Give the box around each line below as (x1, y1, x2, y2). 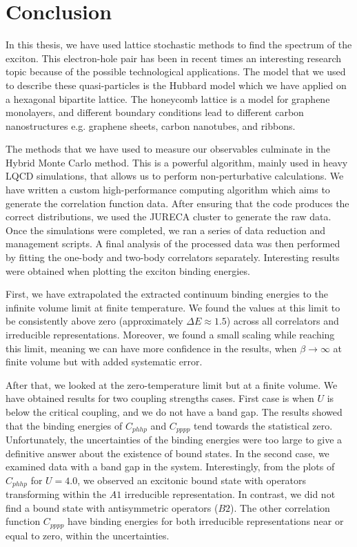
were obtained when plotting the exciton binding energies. (6, 263, 250, 278)
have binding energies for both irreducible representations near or (68, 514, 344, 528)
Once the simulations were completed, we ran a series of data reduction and (6, 222, 325, 237)
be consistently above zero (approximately (6, 314, 183, 328)
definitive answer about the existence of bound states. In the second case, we (6, 445, 329, 460)
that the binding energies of (6, 418, 123, 432)
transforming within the (6, 487, 107, 501)
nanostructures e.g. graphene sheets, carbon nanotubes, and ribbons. (6, 118, 296, 133)
